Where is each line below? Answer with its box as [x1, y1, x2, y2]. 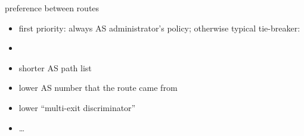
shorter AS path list [18, 61, 92, 74]
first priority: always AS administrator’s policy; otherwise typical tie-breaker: [18, 21, 300, 34]
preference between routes [5, 2, 100, 14]
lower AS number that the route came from [18, 81, 178, 94]
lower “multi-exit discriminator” [18, 101, 136, 113]
